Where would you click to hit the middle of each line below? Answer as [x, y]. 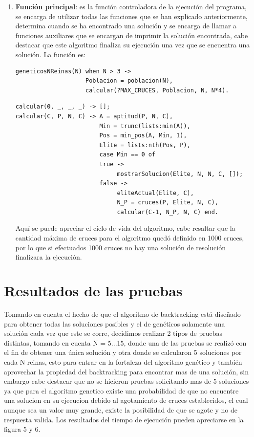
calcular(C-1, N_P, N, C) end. [168, 212]
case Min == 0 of [127, 155]
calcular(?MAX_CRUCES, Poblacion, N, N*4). [157, 90]
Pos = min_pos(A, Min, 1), [143, 136]
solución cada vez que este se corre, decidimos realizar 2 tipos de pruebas [113, 333]
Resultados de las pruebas [93, 291]
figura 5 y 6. [22, 429]
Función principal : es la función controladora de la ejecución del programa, [131, 6]
